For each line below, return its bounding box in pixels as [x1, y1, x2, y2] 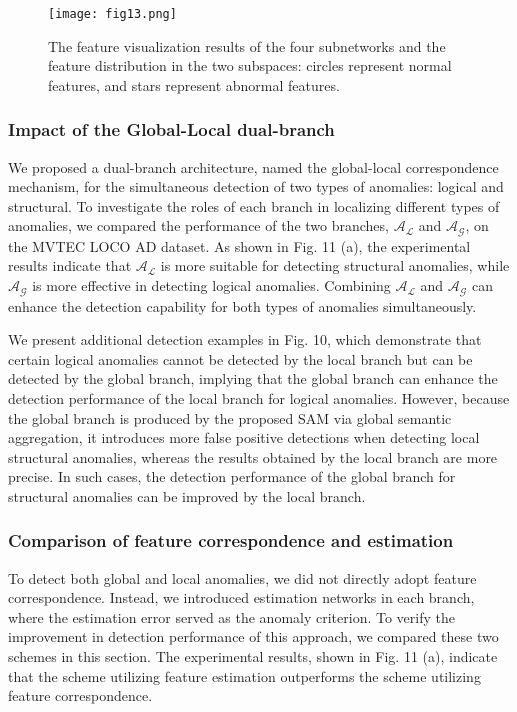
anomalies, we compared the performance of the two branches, [8, 215, 389, 236]
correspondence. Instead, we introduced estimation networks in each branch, [8, 587, 475, 608]
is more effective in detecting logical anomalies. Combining [32, 275, 391, 296]
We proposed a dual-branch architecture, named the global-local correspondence [8, 156, 499, 177]
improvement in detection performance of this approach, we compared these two [8, 626, 499, 647]
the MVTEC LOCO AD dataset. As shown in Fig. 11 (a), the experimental [8, 235, 471, 256]
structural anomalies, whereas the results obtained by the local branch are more [8, 446, 498, 467]
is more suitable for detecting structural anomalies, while [160, 255, 510, 276]
